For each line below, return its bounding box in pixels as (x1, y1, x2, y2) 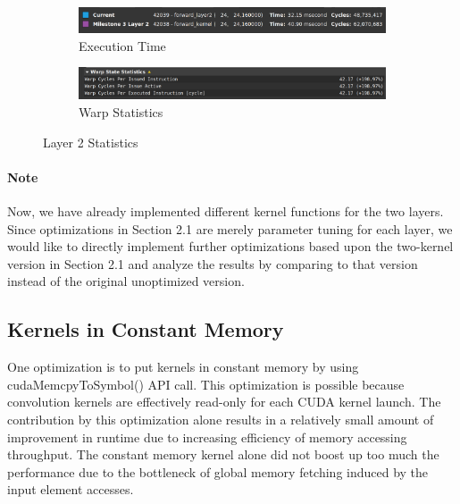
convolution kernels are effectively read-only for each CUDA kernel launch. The (7, 392, 441, 411)
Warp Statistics (79, 102, 163, 121)
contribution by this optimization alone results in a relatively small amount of (7, 409, 434, 428)
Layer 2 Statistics (43, 132, 138, 151)
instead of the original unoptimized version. (7, 272, 245, 290)
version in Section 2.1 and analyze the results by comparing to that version (7, 254, 418, 273)
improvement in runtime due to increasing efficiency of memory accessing (7, 427, 407, 446)
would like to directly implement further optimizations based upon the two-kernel (7, 237, 454, 256)
